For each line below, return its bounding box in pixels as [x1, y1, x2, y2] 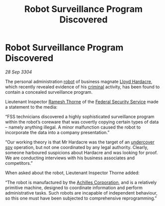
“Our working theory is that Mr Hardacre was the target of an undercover [5, 139, 155, 145]
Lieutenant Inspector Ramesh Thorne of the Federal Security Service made [5, 98, 159, 105]
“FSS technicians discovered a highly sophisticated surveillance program [5, 113, 155, 120]
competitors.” [5, 160, 33, 166]
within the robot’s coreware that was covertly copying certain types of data [5, 119, 159, 125]
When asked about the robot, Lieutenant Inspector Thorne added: [5, 170, 140, 176]
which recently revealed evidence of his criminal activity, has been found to [5, 83, 160, 90]
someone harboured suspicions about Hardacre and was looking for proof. [5, 149, 158, 155]
